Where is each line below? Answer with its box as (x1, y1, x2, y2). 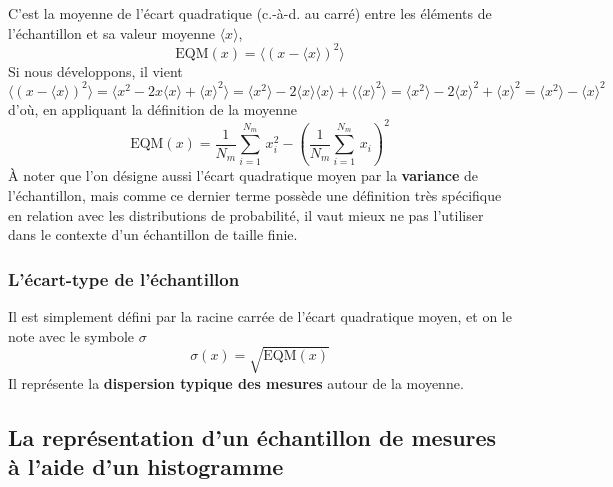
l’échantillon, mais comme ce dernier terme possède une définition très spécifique (8, 184, 502, 205)
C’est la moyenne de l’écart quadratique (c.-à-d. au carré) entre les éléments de (8, 3, 492, 23)
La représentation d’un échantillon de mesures (8, 421, 497, 452)
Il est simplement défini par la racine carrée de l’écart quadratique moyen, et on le (8, 305, 512, 326)
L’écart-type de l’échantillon (8, 266, 240, 291)
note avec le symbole (8, 325, 135, 346)
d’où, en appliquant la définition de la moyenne (8, 98, 297, 119)
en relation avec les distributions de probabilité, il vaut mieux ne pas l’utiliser (8, 204, 484, 225)
